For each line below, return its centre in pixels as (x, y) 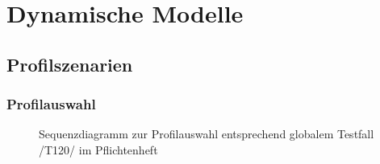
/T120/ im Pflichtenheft (98, 149)
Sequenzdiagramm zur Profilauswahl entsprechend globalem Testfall (207, 134)
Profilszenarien (70, 64)
